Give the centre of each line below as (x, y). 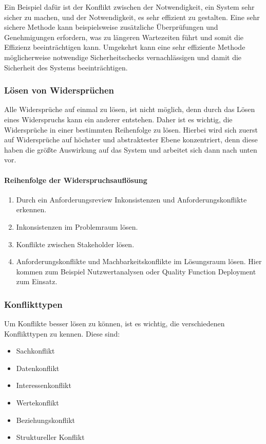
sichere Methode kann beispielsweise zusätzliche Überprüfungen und (111, 27)
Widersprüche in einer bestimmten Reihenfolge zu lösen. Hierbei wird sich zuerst (131, 129)
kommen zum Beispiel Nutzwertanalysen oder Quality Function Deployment (136, 271)
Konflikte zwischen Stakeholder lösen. (75, 244)
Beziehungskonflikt (46, 420)
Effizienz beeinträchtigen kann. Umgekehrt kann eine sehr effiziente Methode (125, 47)
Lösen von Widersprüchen (59, 90)
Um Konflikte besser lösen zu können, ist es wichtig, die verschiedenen (115, 323)
